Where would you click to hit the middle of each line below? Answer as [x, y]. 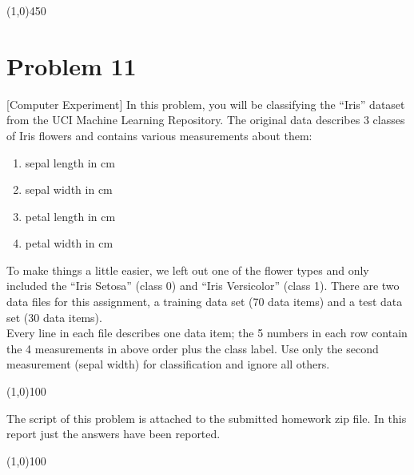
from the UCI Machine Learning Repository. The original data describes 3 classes [206, 120]
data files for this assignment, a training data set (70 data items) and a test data [205, 302]
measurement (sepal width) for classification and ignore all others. [168, 364]
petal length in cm [70, 216]
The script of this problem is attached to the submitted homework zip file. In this [207, 418]
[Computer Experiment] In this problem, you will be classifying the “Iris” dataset [206, 104]
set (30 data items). [54, 317]
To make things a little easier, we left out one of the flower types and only [188, 270]
